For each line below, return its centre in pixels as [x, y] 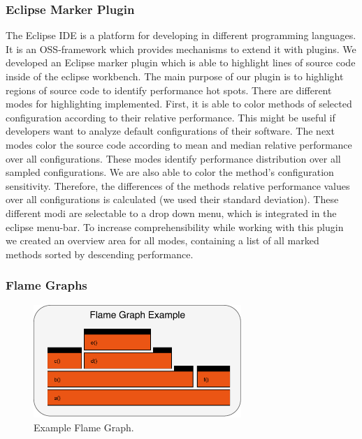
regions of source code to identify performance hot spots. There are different [169, 90]
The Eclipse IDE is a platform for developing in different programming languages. [181, 35]
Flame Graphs [46, 285]
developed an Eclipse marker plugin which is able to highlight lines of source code [181, 62]
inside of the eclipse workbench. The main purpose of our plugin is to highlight [175, 76]
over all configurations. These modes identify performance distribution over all [173, 158]
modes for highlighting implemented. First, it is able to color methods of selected [179, 104]
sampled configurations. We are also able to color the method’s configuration [170, 172]
